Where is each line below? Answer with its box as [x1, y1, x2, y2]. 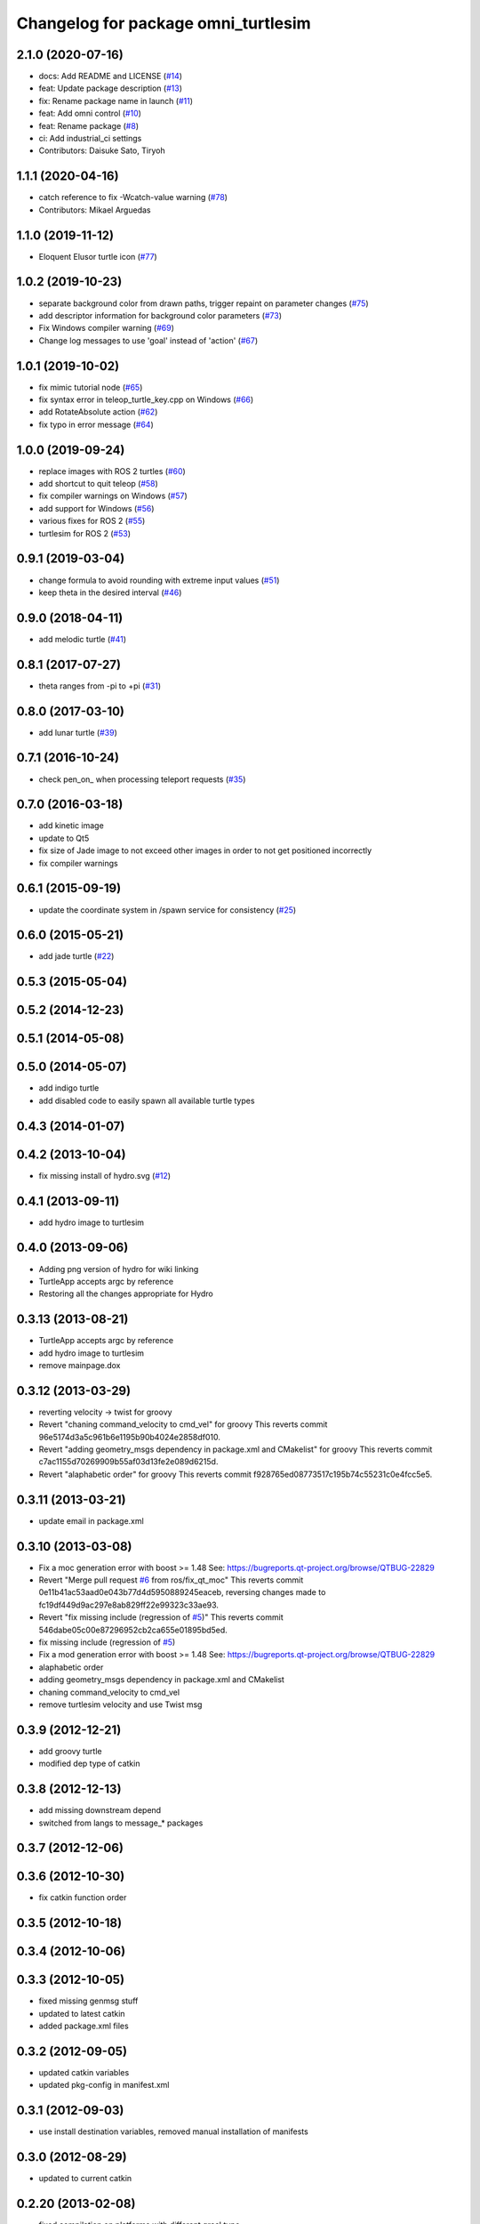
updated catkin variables [38, 2067, 130, 2078]
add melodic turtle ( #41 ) [38, 633, 127, 644]
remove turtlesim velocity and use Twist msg [38, 1699, 203, 1710]
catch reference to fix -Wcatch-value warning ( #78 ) [38, 192, 228, 203]
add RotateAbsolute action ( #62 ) [38, 407, 158, 417]
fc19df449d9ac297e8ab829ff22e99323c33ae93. [38, 1600, 220, 1610]
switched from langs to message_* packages [38, 1817, 204, 1828]
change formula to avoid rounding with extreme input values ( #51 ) [38, 575, 280, 585]
